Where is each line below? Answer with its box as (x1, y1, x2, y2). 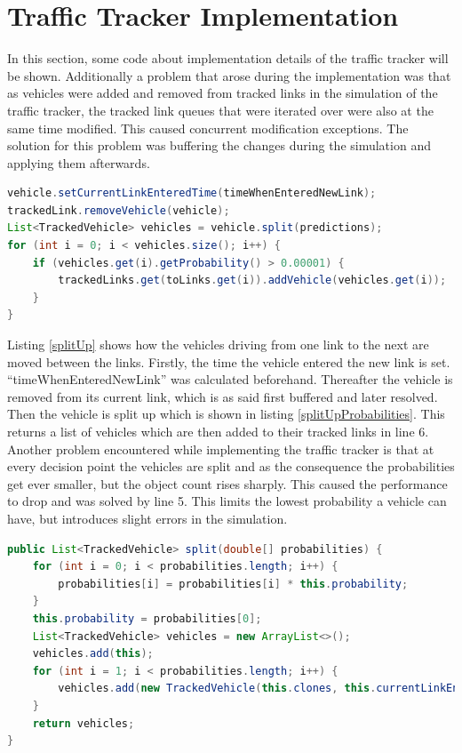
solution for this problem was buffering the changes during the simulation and (7, 136, 431, 155)
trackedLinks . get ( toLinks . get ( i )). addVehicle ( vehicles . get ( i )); (58, 274, 447, 287)
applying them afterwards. (7, 153, 150, 172)
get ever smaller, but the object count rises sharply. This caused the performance (7, 474, 448, 493)
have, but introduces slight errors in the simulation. (7, 509, 288, 527)
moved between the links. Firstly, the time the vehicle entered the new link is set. (7, 352, 450, 371)
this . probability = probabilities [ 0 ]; (32, 612, 262, 625)
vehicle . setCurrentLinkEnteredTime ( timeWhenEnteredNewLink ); (7, 187, 377, 200)
